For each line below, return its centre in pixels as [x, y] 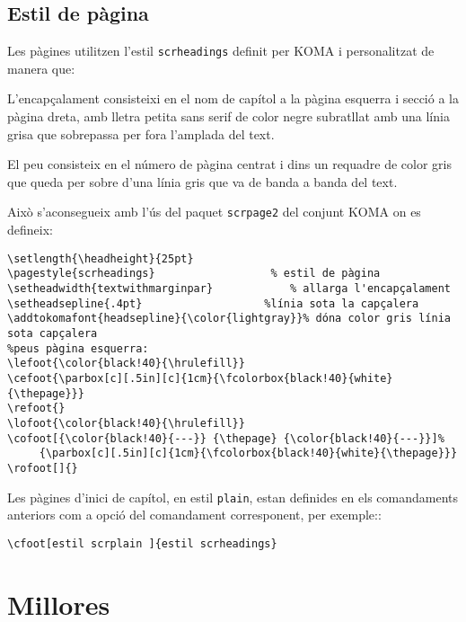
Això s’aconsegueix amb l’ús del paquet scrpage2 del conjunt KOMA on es [214, 212]
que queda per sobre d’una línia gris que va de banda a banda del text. [202, 181]
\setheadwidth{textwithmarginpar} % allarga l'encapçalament [229, 288]
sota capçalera [53, 333]
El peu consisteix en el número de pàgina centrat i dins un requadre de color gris [230, 164]
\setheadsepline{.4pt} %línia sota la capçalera [213, 303]
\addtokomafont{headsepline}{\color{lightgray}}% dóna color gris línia [229, 319]
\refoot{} [36, 409]
